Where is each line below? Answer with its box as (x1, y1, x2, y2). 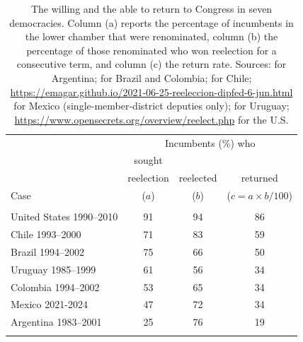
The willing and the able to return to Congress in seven (30, 1, 273, 16)
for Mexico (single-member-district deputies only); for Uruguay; (13, 98, 290, 113)
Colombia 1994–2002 (11, 279, 100, 294)
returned (241, 170, 278, 185)
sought (134, 153, 163, 167)
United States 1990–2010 (11, 209, 118, 224)
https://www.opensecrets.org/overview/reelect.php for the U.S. (14, 112, 289, 126)
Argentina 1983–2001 (11, 314, 102, 329)
